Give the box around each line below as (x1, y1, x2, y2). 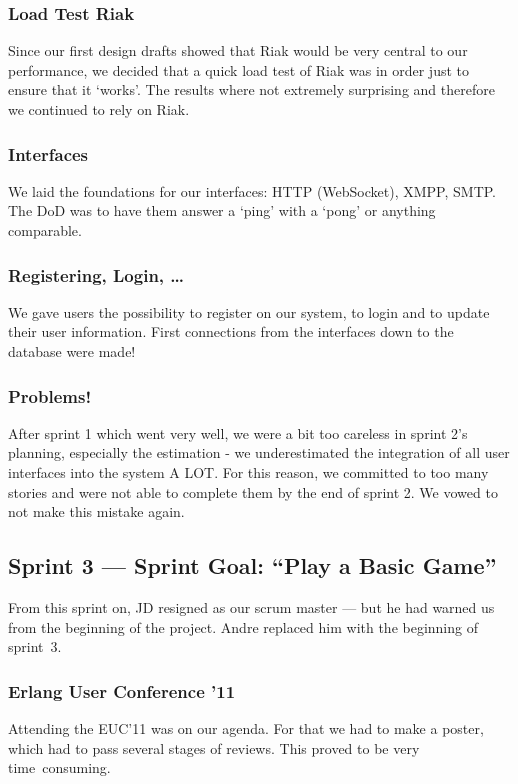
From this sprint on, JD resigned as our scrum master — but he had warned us (8, 596, 495, 617)
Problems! (8, 383, 92, 408)
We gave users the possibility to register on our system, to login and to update (8, 301, 490, 322)
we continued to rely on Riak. (8, 99, 190, 119)
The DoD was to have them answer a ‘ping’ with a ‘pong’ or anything (8, 200, 436, 221)
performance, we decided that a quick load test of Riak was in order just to (8, 59, 470, 80)
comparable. (8, 220, 82, 240)
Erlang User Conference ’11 (8, 678, 236, 703)
